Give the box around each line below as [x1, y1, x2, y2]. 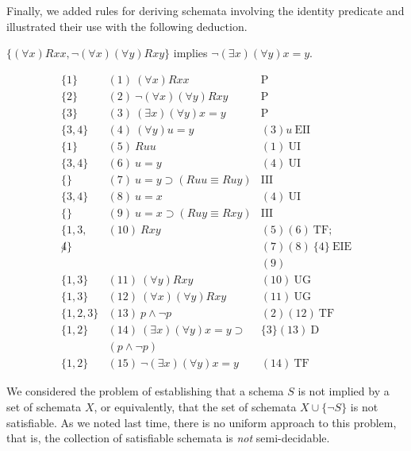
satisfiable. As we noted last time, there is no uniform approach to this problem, [6, 414, 397, 430]
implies [173, 44, 208, 61]
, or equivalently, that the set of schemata [94, 398, 297, 414]
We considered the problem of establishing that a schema [6, 383, 284, 399]
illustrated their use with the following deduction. [6, 17, 248, 34]
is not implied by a [298, 383, 390, 399]
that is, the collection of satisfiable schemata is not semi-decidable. [6, 430, 330, 446]
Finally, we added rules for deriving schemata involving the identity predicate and [6, 2, 405, 18]
